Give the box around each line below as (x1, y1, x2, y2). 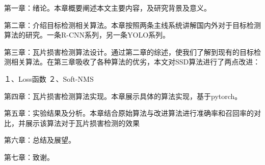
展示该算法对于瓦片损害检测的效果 (25, 117, 140, 128)
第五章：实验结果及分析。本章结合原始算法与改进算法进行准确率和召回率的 (4, 108, 254, 118)
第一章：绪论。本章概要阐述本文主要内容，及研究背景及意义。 (4, 3, 211, 13)
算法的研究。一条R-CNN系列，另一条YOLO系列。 (4, 29, 170, 40)
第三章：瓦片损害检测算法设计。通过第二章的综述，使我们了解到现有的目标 (4, 46, 254, 57)
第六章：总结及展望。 (4, 135, 75, 145)
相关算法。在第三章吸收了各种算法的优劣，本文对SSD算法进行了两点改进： (11, 56, 260, 67)
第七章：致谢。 (4, 151, 54, 162)
